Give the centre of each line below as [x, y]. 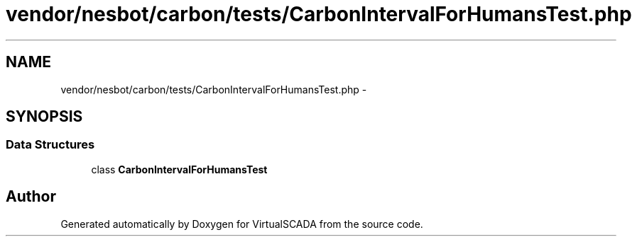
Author [31, 197]
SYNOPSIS [44, 117]
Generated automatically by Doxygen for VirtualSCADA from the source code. [242, 224]
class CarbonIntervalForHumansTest [179, 169]
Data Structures [50, 145]
